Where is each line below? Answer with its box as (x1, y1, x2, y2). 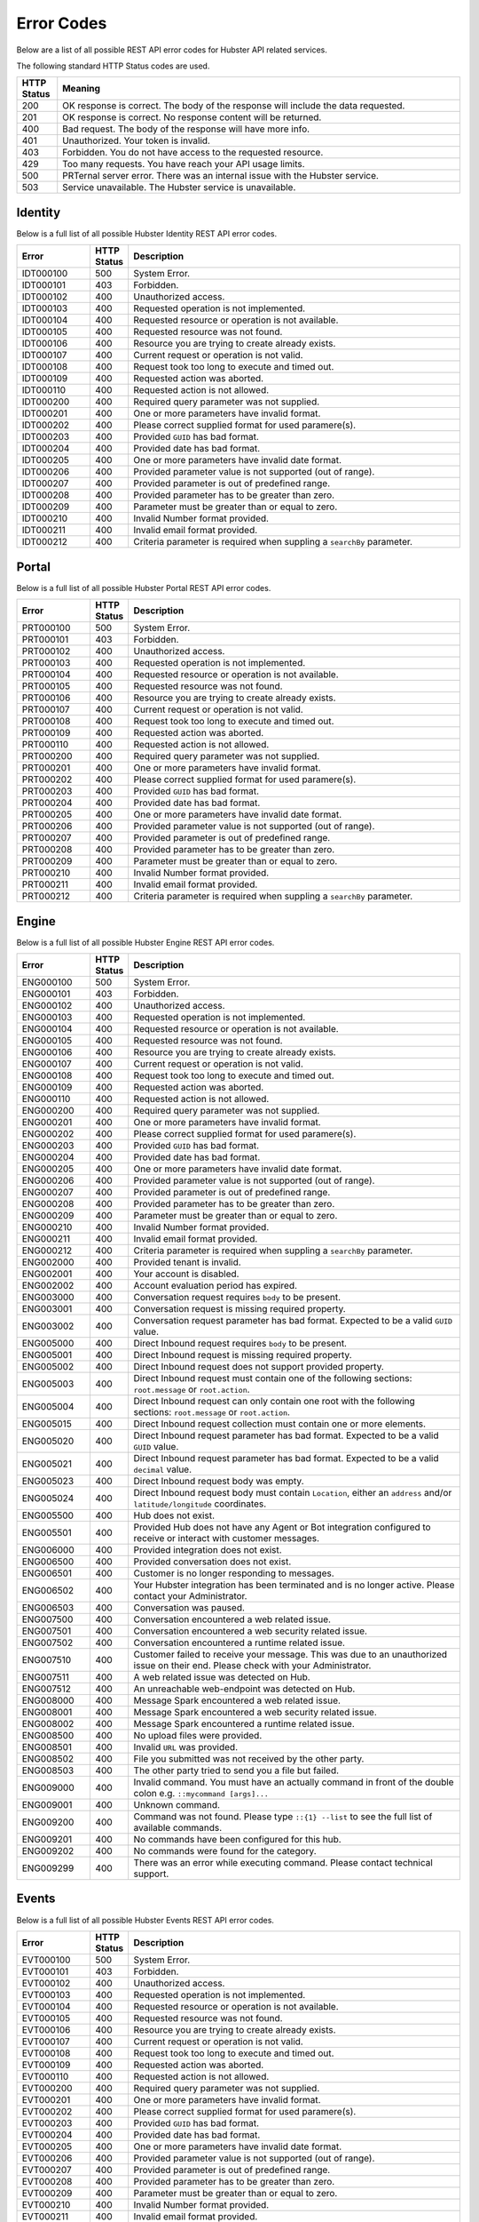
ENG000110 (21, 1093, 71, 1106)
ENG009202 (21, 1845, 75, 1858)
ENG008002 (21, 1718, 75, 1730)
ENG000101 (21, 987, 71, 1000)
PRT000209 (21, 855, 73, 867)
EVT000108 (21, 2047, 71, 2059)
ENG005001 (21, 1349, 73, 1362)
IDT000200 (21, 396, 70, 408)
